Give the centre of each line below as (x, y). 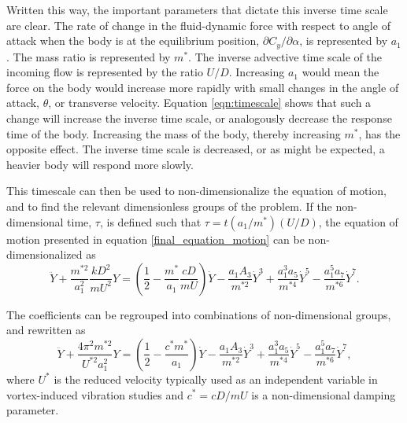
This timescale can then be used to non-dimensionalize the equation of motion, (196, 191)
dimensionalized (44, 254)
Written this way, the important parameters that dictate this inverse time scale (197, 9)
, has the (379, 133)
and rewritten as (46, 330)
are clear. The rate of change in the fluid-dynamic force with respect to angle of (198, 25)
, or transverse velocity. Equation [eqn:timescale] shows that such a (210, 103)
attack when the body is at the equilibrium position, (133, 40)
